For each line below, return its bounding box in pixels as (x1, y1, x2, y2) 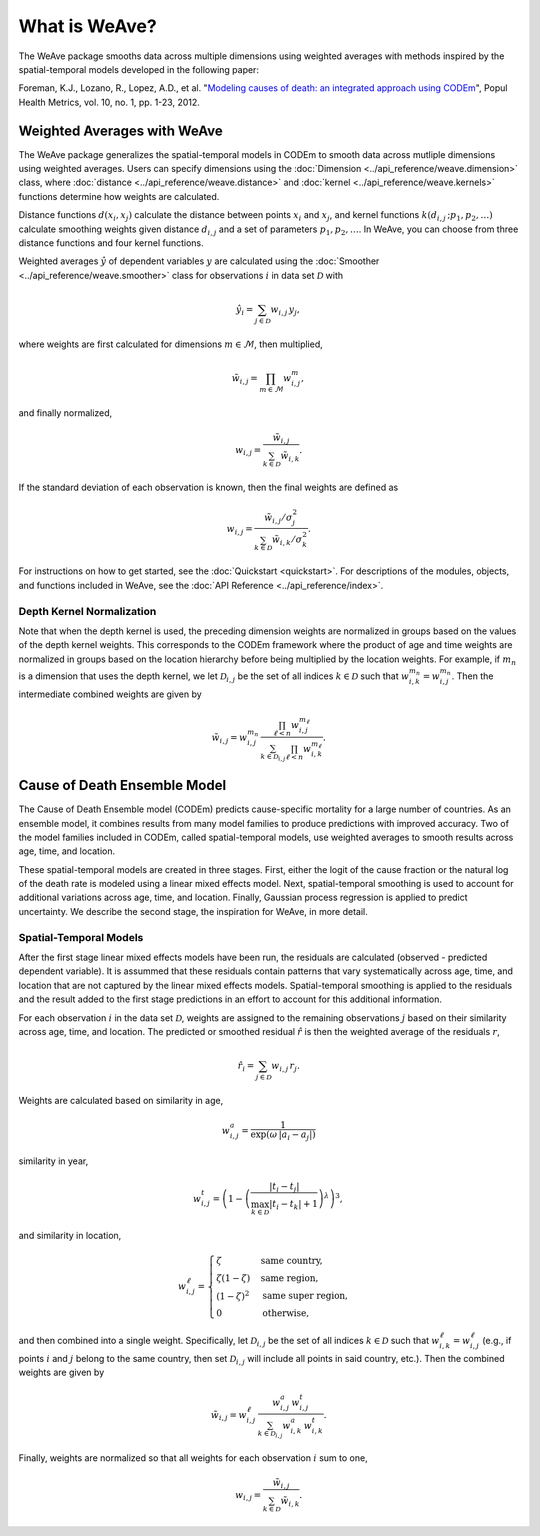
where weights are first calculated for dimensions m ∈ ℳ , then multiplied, (18, 338, 324, 350)
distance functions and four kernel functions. (18, 236, 204, 249)
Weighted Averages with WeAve (18, 122, 224, 139)
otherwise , (262, 1308, 310, 1319)
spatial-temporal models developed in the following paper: (18, 63, 260, 75)
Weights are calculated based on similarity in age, (18, 1094, 224, 1106)
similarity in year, (18, 1155, 89, 1167)
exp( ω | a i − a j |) (250, 1129, 316, 1143)
